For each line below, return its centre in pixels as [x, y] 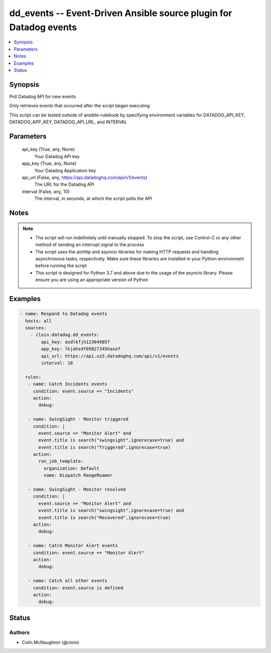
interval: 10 [57, 363]
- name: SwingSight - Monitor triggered [78, 419]
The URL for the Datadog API [64, 184]
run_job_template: [61, 461]
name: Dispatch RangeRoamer [78, 475]
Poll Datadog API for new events [43, 96]
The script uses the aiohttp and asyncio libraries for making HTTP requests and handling [127, 251]
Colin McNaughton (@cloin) [51, 642]
